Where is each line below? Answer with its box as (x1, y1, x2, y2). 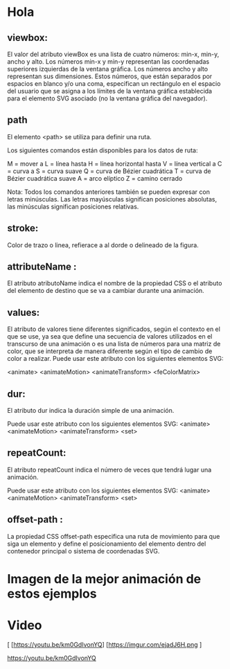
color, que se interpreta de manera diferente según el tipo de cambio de (7, 347, 213, 355)
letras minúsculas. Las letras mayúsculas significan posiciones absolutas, (7, 195, 217, 203)
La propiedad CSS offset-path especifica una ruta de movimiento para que (7, 532, 220, 540)
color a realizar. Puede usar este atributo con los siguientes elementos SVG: (7, 355, 224, 363)
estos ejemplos (7, 586, 97, 601)
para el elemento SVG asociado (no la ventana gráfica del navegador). (7, 94, 208, 102)
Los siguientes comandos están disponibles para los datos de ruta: (7, 146, 198, 154)
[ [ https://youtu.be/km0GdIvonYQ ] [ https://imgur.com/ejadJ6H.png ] (7, 640, 202, 648)
